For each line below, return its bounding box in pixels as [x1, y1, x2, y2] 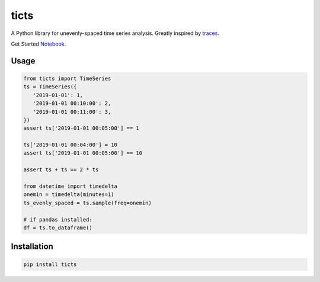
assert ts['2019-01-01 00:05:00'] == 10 [23, 150, 142, 156]
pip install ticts [23, 261, 77, 268]
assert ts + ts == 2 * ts [23, 166, 99, 173]
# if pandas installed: [23, 216, 93, 223]
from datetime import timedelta [23, 183, 118, 190]
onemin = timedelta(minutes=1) [23, 191, 115, 198]
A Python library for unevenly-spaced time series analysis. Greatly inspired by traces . [11, 30, 219, 37]
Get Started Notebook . [11, 40, 66, 47]
